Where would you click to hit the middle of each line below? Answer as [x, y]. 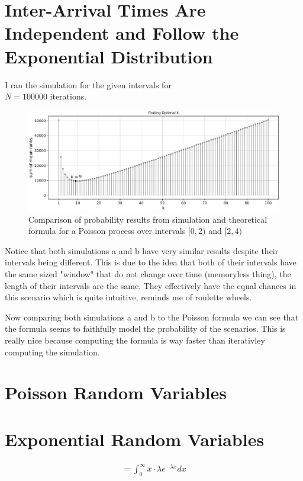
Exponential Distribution [109, 56]
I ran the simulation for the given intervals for [88, 84]
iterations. [68, 96]
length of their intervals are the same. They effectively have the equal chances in [151, 285]
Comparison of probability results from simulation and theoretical [148, 219]
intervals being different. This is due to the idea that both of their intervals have [151, 262]
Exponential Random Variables [135, 439]
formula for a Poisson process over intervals [107, 231]
